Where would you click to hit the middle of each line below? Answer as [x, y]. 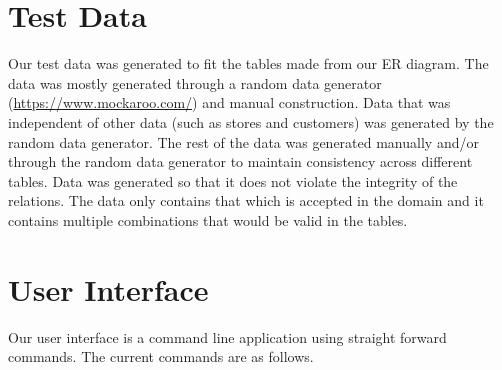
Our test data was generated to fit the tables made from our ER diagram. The [248, 63]
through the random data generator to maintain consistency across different [240, 161]
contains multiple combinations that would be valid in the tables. [208, 219]
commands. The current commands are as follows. [161, 356]
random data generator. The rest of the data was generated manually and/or [243, 141]
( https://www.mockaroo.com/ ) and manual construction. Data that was [229, 102]
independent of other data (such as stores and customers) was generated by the [251, 121]
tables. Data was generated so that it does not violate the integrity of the [233, 180]
